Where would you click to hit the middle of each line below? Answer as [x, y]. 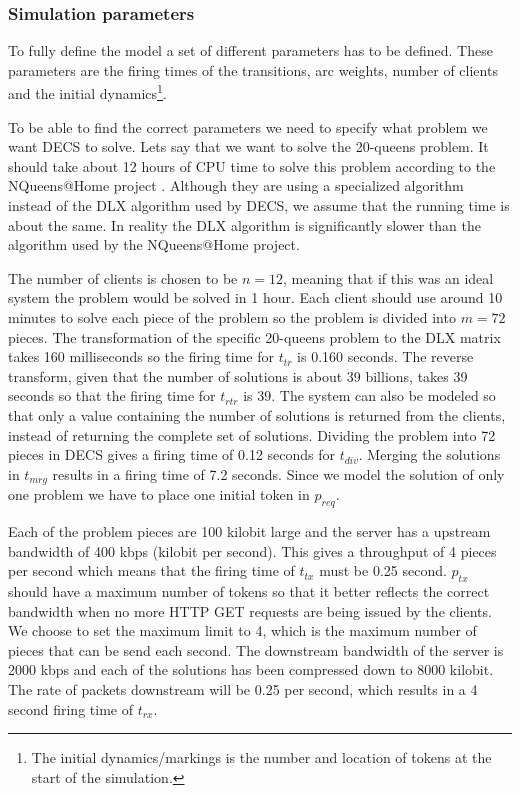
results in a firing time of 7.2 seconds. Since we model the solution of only [278, 473]
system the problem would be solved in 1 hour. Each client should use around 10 [255, 297]
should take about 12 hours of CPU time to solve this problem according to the [252, 165]
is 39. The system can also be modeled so [369, 395]
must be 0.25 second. [383, 570]
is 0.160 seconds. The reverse [385, 356]
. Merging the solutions [429, 454]
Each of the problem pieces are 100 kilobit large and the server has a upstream [249, 531]
